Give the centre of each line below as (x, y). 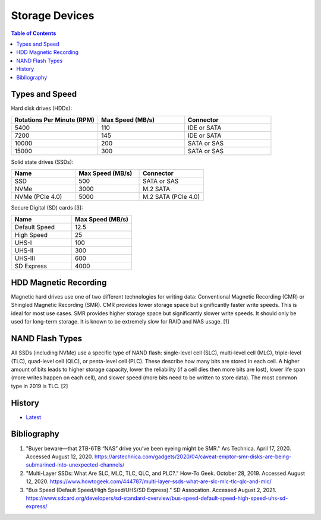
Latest (34, 417)
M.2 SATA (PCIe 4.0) (171, 197)
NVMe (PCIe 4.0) (38, 197)
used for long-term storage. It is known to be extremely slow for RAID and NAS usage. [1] (120, 322)
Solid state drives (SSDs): (42, 162)
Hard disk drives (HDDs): (42, 108)
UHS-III (25, 258)
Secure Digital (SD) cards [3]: (47, 208)
